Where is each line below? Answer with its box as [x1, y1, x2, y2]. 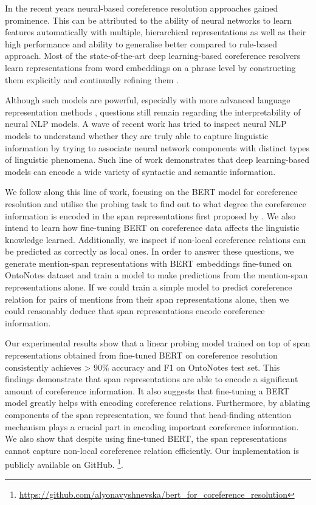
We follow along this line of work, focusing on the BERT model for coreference [5, 185, 298, 198]
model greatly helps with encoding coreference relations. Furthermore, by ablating [5, 396, 311, 409]
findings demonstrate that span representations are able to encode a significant [5, 373, 298, 385]
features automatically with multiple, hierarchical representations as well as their [5, 26, 306, 38]
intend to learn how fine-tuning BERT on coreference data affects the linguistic [5, 221, 300, 234]
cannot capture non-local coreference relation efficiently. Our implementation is [5, 444, 300, 456]
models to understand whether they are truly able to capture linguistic [5, 129, 269, 142]
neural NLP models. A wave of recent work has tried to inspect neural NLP [5, 117, 287, 130]
